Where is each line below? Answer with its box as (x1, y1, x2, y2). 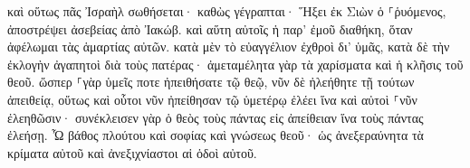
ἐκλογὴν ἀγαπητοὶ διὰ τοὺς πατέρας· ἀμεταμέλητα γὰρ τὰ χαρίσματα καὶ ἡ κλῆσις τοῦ (7, 54, 464, 73)
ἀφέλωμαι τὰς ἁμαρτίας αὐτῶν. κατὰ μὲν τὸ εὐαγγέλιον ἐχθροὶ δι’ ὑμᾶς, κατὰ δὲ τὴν (7, 37, 450, 56)
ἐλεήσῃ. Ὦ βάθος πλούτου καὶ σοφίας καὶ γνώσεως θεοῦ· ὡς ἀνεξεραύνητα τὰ (7, 126, 424, 145)
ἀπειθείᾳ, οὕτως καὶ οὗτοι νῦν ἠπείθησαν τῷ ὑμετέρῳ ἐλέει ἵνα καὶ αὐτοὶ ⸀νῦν (7, 89, 417, 108)
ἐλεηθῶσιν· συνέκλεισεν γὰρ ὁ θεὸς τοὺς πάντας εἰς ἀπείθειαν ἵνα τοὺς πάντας (7, 107, 424, 126)
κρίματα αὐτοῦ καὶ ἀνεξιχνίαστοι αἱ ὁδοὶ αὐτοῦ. (7, 143, 257, 162)
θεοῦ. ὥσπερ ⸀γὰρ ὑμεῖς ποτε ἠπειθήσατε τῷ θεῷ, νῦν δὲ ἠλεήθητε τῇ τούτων (7, 72, 415, 91)
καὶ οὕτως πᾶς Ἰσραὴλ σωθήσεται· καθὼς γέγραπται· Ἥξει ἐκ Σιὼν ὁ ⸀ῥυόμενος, (7, 2, 446, 20)
